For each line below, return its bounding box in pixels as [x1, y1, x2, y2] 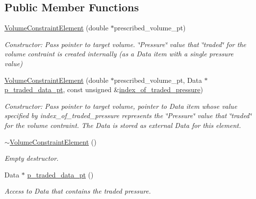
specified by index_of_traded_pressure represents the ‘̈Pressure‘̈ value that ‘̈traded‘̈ [4, 110, 252, 121]
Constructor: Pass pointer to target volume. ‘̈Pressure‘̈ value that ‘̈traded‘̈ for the [4, 39, 246, 49]
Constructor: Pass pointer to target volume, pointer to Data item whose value [4, 100, 237, 111]
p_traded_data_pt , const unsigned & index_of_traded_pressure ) [4, 84, 203, 95]
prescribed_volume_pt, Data [114, 75, 202, 85]
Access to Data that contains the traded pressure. [4, 186, 151, 196]
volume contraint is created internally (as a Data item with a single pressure [4, 49, 234, 59]
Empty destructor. [4, 153, 59, 163]
